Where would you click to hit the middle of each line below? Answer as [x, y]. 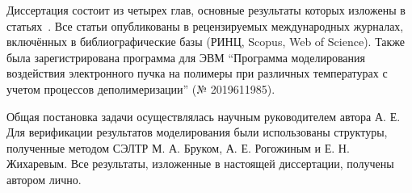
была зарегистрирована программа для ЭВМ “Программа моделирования [186, 57]
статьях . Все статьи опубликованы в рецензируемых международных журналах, [205, 25]
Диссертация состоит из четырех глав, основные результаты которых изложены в [206, 10]
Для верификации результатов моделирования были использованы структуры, [197, 132]
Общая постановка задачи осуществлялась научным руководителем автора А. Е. [204, 116]
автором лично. [44, 179]
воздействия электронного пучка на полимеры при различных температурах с [197, 73]
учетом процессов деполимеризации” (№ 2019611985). [141, 88]
